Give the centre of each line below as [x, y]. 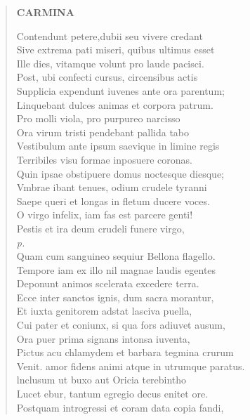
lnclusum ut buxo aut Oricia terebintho [101, 380]
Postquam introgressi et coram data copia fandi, [120, 407]
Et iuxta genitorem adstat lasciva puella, [104, 311]
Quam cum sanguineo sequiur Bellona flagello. [116, 256]
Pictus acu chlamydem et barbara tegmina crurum [125, 352]
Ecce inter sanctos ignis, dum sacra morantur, [115, 297]
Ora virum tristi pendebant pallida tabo [103, 132]
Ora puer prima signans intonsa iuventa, [103, 338]
